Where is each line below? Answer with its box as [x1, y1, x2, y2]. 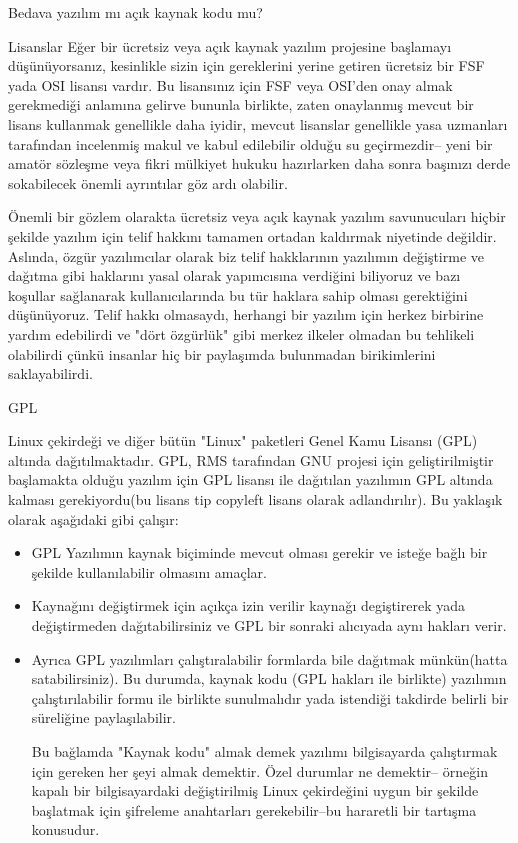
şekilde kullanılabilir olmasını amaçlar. [31, 561, 267, 582]
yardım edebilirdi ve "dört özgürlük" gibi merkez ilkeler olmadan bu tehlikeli [8, 323, 475, 344]
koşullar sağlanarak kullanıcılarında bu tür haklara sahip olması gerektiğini [8, 284, 468, 305]
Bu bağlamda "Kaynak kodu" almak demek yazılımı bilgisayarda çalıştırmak [31, 741, 498, 761]
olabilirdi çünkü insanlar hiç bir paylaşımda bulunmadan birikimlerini [8, 343, 436, 364]
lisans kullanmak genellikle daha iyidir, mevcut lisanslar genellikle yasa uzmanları [8, 113, 508, 134]
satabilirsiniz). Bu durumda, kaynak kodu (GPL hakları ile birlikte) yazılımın [31, 668, 507, 689]
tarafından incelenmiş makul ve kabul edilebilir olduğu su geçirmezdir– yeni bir [8, 133, 493, 154]
